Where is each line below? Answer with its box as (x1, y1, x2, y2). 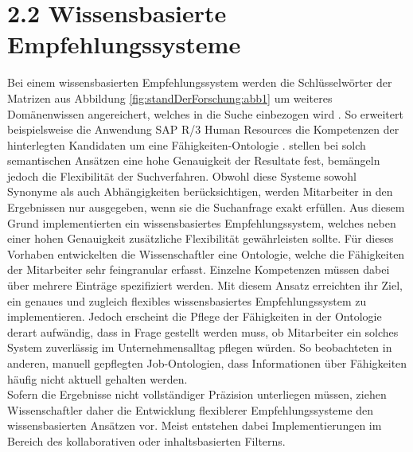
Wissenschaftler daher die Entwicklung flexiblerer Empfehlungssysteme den (7, 401, 373, 418)
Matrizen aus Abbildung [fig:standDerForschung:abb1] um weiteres (7, 89, 333, 106)
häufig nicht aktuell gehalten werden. (7, 370, 188, 387)
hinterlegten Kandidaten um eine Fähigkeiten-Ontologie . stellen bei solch (7, 136, 366, 153)
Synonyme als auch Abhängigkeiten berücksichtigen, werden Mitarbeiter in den (7, 183, 393, 200)
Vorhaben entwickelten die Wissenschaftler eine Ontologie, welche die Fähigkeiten (7, 245, 405, 262)
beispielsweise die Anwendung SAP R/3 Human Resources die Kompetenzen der (7, 121, 399, 138)
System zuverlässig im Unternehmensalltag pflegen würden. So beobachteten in (7, 339, 392, 356)
